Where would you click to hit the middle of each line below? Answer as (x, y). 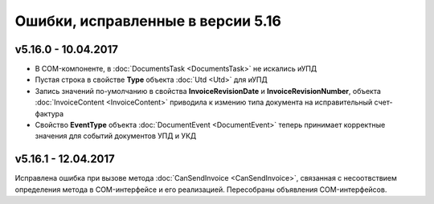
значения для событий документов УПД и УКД (116, 136)
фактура (49, 113)
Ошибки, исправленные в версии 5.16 (148, 21)
